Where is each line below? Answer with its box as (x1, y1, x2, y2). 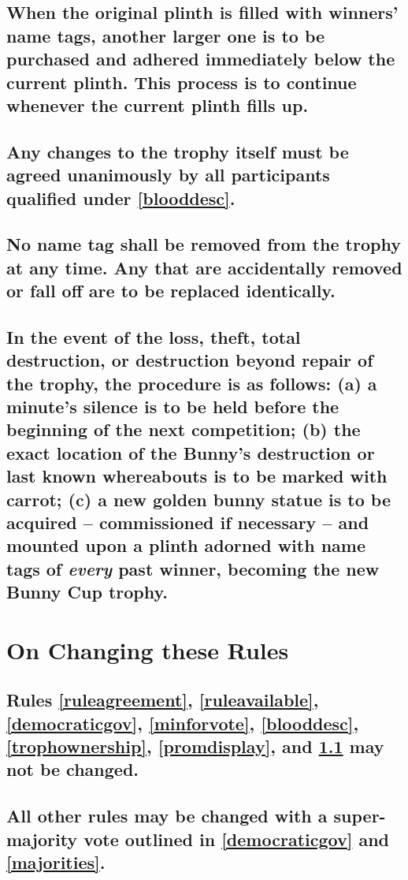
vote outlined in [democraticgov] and (83, 826, 390, 851)
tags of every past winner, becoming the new (6, 556, 380, 580)
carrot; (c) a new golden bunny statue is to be (6, 487, 391, 511)
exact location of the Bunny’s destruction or (6, 440, 375, 464)
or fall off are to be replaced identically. (6, 278, 336, 303)
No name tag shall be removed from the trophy (6, 232, 401, 256)
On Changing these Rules (6, 633, 289, 666)
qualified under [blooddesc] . (6, 185, 236, 210)
